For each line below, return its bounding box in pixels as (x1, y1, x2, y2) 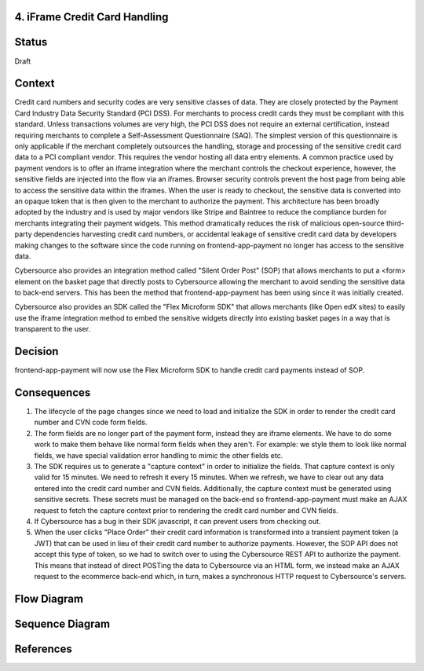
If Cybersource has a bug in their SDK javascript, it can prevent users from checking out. (34, 516, 321, 526)
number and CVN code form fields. (34, 417, 148, 427)
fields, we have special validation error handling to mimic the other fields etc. (34, 450, 283, 460)
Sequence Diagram (14, 617, 110, 630)
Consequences (14, 386, 91, 399)
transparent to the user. (14, 324, 90, 334)
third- (386, 218, 404, 228)
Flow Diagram (14, 592, 84, 605)
